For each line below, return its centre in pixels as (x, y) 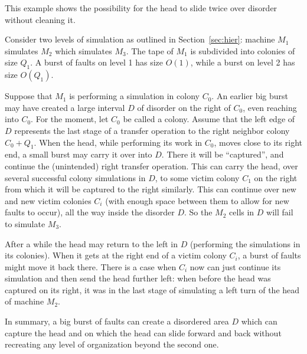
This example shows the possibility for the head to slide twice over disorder (141, 8)
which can (259, 321)
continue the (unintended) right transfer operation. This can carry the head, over (151, 165)
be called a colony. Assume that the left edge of (209, 119)
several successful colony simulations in (75, 177)
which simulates (84, 50)
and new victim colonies (48, 200)
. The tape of (150, 50)
